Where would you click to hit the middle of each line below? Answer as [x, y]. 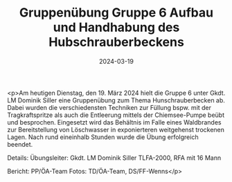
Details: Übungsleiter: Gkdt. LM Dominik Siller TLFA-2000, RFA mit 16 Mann [114, 158]
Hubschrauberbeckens [116, 42]
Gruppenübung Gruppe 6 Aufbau [116, 13]
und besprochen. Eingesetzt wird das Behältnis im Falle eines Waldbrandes [114, 122]
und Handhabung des [116, 27]
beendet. [20, 144]
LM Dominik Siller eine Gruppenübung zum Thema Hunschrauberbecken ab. [116, 100]
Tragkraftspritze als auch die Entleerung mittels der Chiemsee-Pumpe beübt [116, 115]
